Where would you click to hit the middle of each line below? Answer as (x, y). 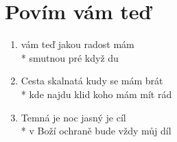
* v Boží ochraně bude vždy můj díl (96, 131)
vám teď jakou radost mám (78, 44)
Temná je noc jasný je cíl (73, 117)
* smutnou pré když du (70, 57)
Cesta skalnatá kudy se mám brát (92, 81)
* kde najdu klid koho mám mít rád (96, 94)
